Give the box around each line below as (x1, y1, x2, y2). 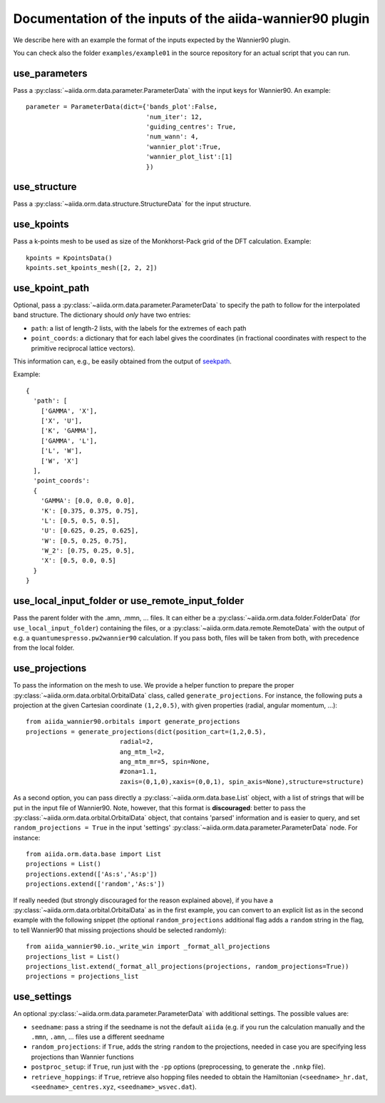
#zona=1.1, (119, 767, 158, 776)
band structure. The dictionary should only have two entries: (13, 311, 191, 319)
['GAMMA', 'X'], (40, 407, 98, 415)
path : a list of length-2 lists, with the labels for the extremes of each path (31, 323, 247, 332)
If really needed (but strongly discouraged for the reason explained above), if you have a (13, 896, 274, 905)
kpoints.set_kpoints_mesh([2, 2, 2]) (26, 264, 158, 272)
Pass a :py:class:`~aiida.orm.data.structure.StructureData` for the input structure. (13, 200, 252, 208)
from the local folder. (13, 643, 75, 653)
